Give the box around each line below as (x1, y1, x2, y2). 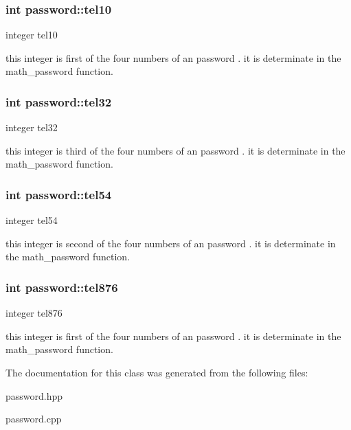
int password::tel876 (5, 278, 118, 295)
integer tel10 (5, 27, 58, 42)
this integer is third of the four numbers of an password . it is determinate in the (5, 143, 346, 157)
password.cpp (5, 411, 62, 426)
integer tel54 (5, 213, 58, 227)
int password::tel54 (5, 185, 112, 203)
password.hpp (5, 388, 63, 403)
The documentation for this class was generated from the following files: (5, 365, 308, 379)
